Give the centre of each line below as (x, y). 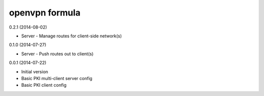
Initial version (35, 72)
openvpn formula (45, 13)
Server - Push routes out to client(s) (57, 54)
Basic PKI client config (44, 85)
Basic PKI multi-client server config (57, 78)
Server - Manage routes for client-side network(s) (72, 36)
